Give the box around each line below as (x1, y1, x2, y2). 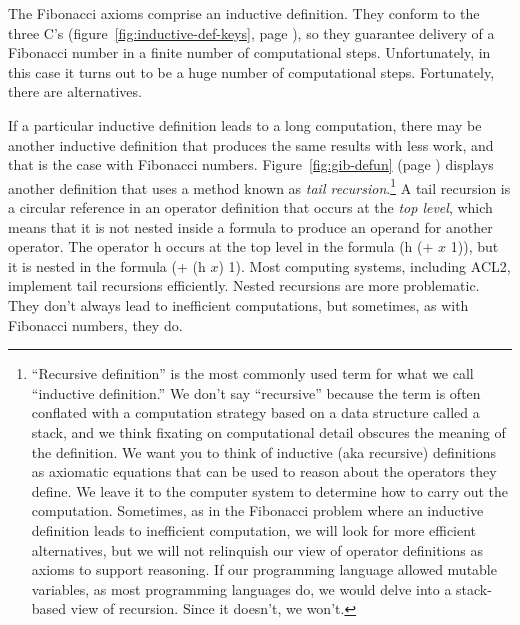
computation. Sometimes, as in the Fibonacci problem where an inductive (31, 500, 484, 521)
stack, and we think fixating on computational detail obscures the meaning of (31, 421, 506, 442)
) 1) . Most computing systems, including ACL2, (218, 255, 511, 276)
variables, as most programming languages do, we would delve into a (31, 578, 452, 599)
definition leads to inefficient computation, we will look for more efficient (31, 519, 477, 540)
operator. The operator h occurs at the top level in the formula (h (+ (8, 236, 434, 257)
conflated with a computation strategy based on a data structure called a (31, 402, 480, 423)
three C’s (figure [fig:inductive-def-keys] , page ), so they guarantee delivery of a (8, 22, 495, 43)
